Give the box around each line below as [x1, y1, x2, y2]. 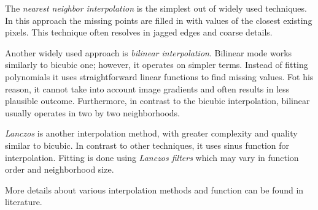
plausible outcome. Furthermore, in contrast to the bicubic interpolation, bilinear [5, 94, 310, 107]
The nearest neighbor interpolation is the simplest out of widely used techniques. [5, 2, 307, 14]
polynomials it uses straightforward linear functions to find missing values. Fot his [5, 70, 314, 83]
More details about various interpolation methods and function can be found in [5, 183, 304, 196]
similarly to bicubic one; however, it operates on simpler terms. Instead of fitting [5, 58, 308, 71]
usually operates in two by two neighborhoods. [5, 106, 180, 119]
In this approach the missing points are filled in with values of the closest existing [5, 13, 312, 26]
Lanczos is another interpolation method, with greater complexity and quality [5, 127, 298, 140]
